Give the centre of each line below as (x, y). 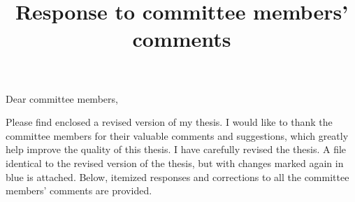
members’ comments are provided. (79, 190)
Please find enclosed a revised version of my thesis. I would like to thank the (169, 122)
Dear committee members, (62, 98)
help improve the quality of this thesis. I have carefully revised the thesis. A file (176, 149)
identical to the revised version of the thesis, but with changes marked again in (175, 163)
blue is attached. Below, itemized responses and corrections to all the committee (177, 176)
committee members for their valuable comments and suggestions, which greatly (177, 135)
